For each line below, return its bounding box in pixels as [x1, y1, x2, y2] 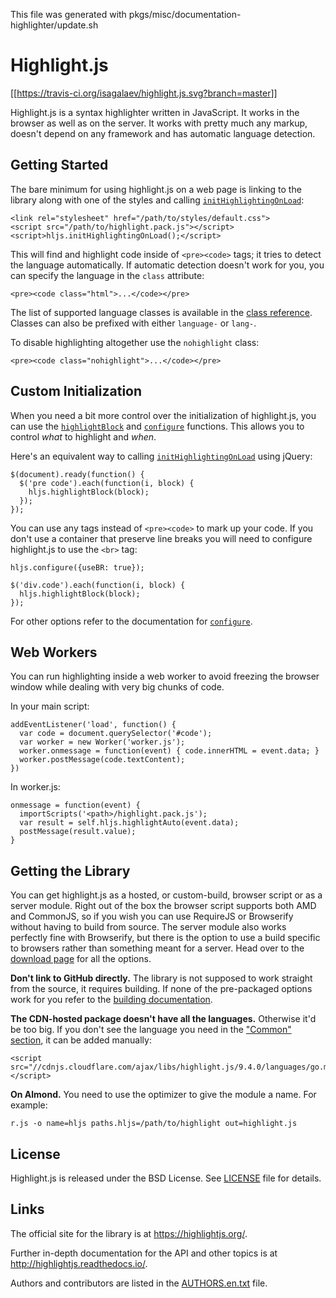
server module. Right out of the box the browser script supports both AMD [10, 900, 317, 912]
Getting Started [10, 157, 109, 174]
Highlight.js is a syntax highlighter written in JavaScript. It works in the [10, 106, 300, 118]
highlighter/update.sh [10, 19, 99, 31]
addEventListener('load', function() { [10, 720, 177, 730]
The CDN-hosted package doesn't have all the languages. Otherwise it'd [10, 1013, 317, 1025]
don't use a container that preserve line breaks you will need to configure [10, 532, 313, 544]
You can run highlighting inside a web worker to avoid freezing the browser [10, 670, 320, 683]
